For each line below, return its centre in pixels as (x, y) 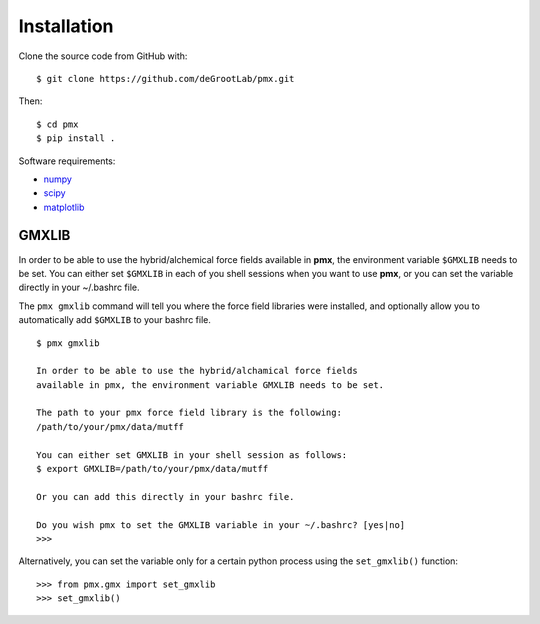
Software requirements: (67, 161)
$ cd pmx (57, 124)
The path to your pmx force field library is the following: (189, 413)
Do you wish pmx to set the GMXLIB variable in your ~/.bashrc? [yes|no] (221, 524)
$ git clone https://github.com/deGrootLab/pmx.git (165, 78)
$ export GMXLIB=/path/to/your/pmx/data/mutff (152, 469)
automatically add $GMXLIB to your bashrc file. (115, 320)
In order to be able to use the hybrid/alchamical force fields (197, 371)
